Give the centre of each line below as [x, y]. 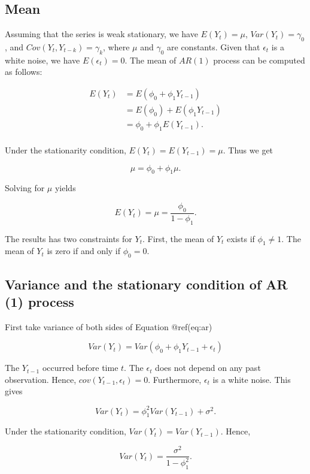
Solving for [25, 188]
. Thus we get [248, 150]
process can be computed [259, 60]
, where [116, 47]
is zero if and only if [84, 251]
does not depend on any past [208, 368]
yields [65, 188]
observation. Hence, [41, 379]
